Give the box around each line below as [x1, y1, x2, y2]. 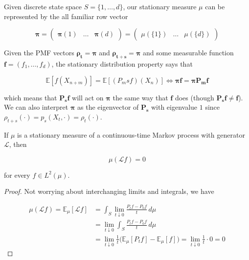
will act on [72, 92, 104, 102]
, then [9, 139, 27, 149]
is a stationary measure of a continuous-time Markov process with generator [17, 129, 245, 140]
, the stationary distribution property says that [51, 58, 193, 69]
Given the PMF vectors [4, 47, 74, 58]
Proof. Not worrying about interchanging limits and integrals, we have [4, 186, 214, 196]
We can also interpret [4, 102, 68, 112]
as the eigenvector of [77, 102, 139, 112]
